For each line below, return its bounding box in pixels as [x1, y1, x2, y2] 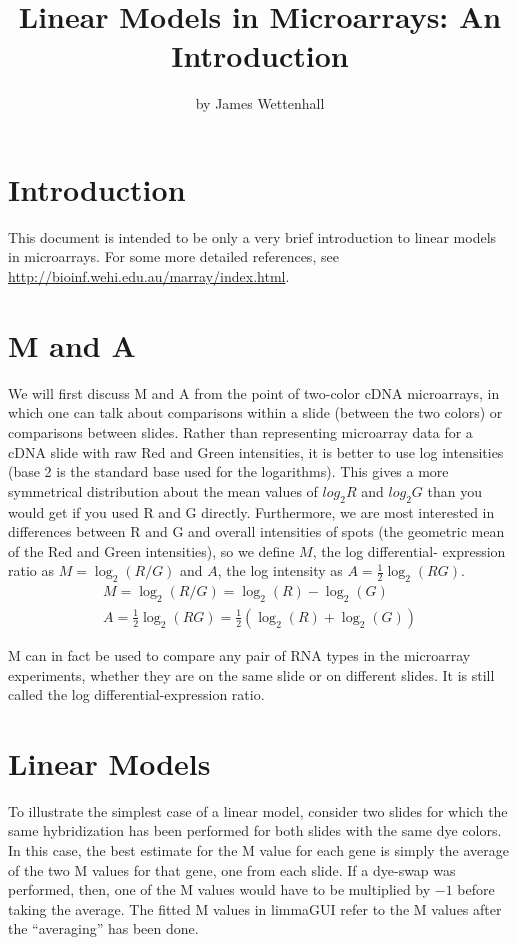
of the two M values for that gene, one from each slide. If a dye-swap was [8, 859, 456, 880]
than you [427, 480, 482, 501]
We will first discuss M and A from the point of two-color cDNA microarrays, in [8, 382, 500, 403]
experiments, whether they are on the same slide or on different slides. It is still [8, 664, 495, 685]
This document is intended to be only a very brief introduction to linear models [8, 226, 497, 247]
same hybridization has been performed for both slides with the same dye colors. [8, 820, 502, 841]
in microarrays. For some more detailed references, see [8, 246, 339, 267]
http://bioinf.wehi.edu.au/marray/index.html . [8, 266, 290, 287]
